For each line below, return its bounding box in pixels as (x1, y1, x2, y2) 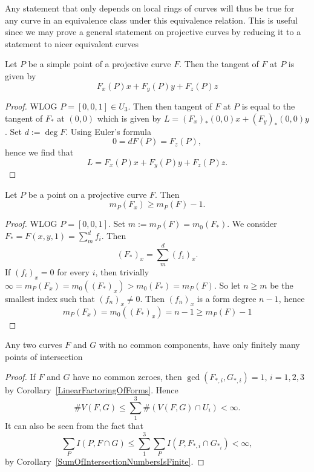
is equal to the (241, 100, 295, 113)
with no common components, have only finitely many (99, 338, 300, 351)
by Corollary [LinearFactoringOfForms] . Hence (5, 384, 178, 396)
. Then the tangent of (179, 57, 259, 70)
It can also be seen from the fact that (5, 419, 143, 432)
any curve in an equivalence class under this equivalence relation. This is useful (5, 13, 298, 26)
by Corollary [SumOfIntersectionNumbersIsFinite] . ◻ (5, 454, 204, 467)
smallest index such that (5, 292, 95, 304)
